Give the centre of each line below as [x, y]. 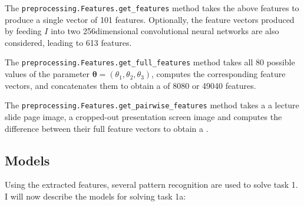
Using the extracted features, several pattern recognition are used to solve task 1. [151, 185]
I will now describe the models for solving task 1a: [95, 196]
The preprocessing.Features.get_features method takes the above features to [152, 8]
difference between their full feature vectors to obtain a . [107, 128]
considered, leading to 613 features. [68, 42]
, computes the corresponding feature [219, 74]
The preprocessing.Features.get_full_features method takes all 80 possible [150, 62]
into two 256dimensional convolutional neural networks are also [165, 31]
